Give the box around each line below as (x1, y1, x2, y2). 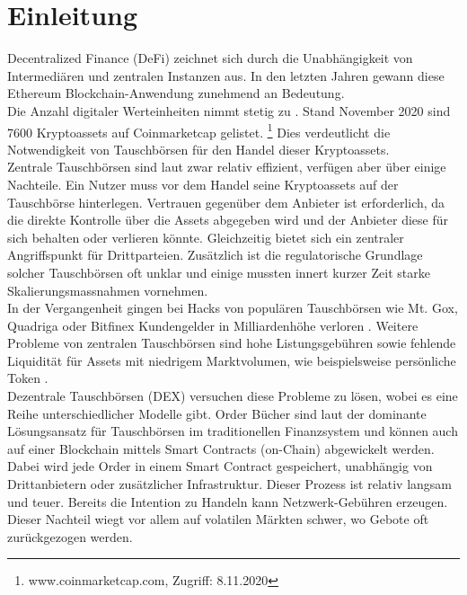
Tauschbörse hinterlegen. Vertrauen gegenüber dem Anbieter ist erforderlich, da (7, 192, 445, 211)
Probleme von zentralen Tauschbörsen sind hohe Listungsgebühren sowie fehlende (7, 333, 456, 352)
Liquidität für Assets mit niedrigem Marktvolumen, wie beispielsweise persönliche (7, 351, 456, 369)
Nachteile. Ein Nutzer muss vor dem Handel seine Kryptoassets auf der (7, 174, 399, 193)
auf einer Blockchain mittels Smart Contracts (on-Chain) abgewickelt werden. (7, 439, 435, 457)
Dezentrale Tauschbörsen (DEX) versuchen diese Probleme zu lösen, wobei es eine (7, 386, 458, 405)
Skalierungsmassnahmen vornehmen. (7, 280, 208, 299)
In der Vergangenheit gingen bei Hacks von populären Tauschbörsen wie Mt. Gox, (7, 298, 458, 317)
